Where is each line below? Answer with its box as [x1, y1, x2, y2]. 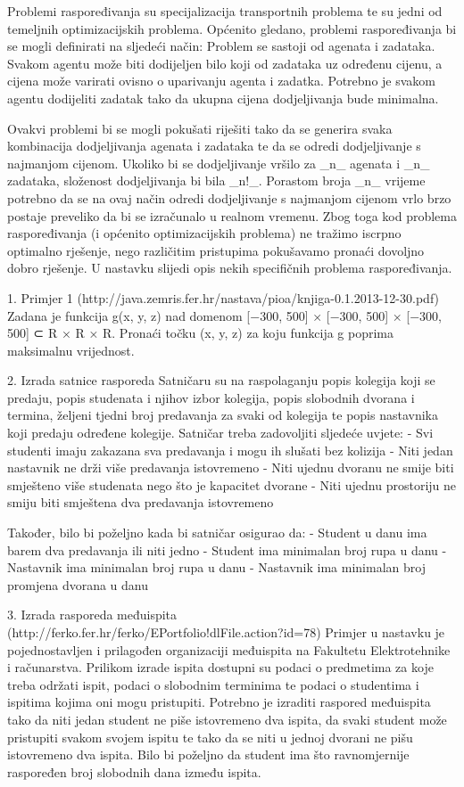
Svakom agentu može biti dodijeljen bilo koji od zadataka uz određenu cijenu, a [7, 53, 443, 72]
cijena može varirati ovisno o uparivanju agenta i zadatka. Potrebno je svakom [7, 71, 436, 90]
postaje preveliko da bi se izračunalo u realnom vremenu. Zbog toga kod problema [7, 206, 457, 225]
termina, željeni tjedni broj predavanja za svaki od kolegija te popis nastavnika [7, 406, 438, 424]
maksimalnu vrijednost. [7, 340, 135, 359]
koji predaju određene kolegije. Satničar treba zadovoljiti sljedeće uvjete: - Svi [7, 423, 434, 442]
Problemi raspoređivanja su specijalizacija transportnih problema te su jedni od [7, 2, 443, 20]
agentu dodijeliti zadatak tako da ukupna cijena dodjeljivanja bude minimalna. [7, 88, 439, 107]
